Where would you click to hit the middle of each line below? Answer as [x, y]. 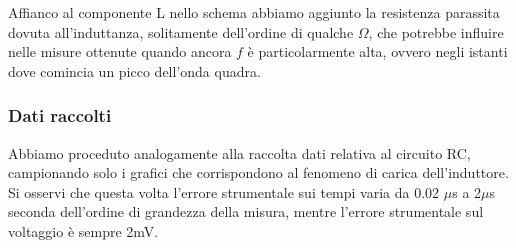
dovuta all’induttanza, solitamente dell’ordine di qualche [181, 31]
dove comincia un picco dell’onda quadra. [134, 70]
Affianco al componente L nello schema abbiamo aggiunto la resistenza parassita [254, 12]
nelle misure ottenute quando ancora [120, 51]
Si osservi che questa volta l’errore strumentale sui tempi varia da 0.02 [224, 191]
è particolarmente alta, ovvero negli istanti [377, 51]
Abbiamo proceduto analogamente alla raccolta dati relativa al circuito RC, [239, 152]
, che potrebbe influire [436, 31]
